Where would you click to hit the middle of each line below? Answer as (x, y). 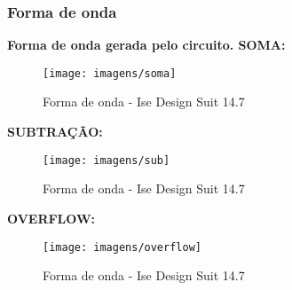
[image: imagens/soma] (110, 73)
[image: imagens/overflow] (122, 247)
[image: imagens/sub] (107, 160)
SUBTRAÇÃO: (55, 132)
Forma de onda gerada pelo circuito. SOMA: (146, 45)
